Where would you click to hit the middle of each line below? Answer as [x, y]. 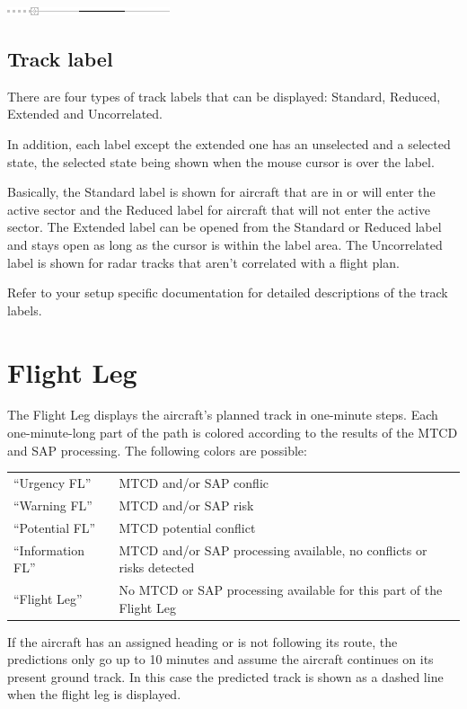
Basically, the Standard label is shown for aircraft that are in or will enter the [221, 192]
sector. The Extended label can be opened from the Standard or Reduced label [225, 227]
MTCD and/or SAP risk [186, 505]
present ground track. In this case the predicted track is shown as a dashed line [225, 676]
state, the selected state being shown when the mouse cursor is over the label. [221, 161]
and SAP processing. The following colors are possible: [157, 450]
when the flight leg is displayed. [94, 694]
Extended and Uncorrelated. [85, 114]
